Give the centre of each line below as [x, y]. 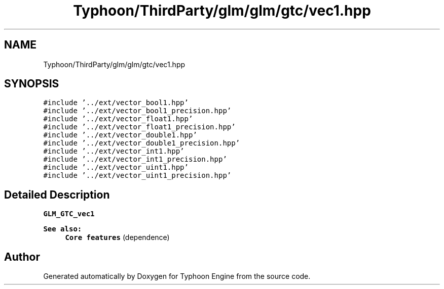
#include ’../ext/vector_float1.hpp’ [118, 119]
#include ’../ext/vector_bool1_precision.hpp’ [137, 111]
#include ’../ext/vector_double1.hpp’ [120, 135]
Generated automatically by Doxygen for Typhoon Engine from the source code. [177, 276]
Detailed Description [57, 195]
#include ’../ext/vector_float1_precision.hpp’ [139, 127]
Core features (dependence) [117, 237]
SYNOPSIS [32, 84]
